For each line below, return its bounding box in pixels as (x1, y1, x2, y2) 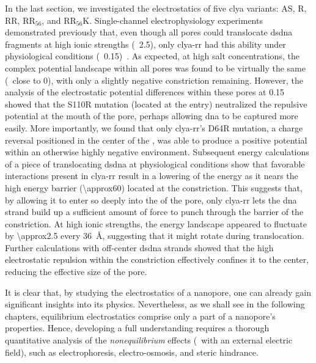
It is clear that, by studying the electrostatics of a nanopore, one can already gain (5, 285, 311, 298)
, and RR (42, 13, 76, 26)
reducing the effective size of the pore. (5, 265, 147, 278)
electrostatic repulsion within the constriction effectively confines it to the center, (5, 253, 309, 266)
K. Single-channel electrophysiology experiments (83, 13, 263, 26)
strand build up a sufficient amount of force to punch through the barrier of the (5, 205, 304, 218)
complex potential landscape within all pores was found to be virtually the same (5, 61, 306, 74)
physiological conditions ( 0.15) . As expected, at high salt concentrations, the (5, 50, 299, 62)
